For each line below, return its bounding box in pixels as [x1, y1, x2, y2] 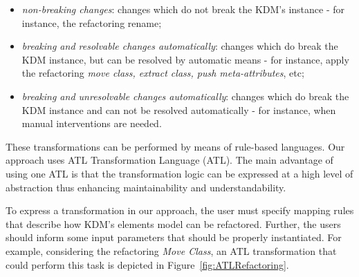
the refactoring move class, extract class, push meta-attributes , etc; [21, 66, 304, 80]
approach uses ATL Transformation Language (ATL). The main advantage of [6, 153, 333, 167]
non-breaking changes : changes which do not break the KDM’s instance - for [21, 2, 344, 16]
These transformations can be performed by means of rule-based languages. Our [6, 139, 345, 153]
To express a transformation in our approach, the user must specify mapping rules [6, 203, 354, 218]
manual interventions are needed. [21, 116, 162, 131]
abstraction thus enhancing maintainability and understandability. [6, 180, 286, 194]
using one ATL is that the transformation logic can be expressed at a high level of [6, 166, 353, 180]
